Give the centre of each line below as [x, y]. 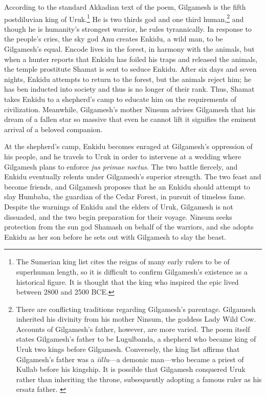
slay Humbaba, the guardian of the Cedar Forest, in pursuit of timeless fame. [125, 196]
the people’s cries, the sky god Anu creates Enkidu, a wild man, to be [114, 39]
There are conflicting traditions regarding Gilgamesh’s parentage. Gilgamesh [136, 309]
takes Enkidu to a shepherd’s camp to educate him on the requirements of [120, 99]
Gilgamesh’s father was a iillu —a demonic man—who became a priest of [130, 359]
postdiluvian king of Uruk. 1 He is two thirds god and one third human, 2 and [124, 18]
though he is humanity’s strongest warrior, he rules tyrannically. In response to [128, 28]
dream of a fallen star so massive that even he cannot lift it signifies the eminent [130, 119]
